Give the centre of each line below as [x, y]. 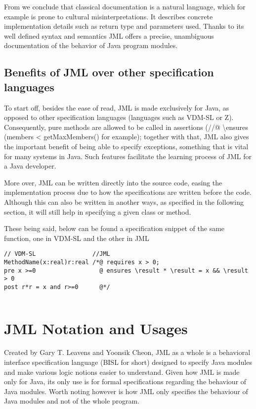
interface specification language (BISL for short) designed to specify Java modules [128, 362]
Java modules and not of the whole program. [72, 401]
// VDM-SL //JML [57, 254]
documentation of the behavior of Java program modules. [91, 45]
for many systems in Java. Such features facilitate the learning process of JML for [128, 156]
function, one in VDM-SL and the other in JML [77, 238]
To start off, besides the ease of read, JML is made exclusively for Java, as [117, 107]
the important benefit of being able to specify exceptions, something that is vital [126, 146]
